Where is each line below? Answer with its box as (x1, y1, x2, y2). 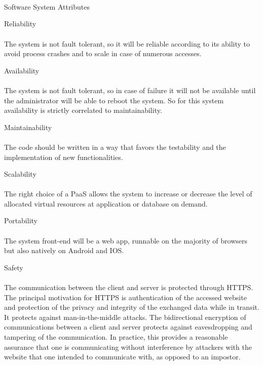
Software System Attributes (4, 1, 90, 12)
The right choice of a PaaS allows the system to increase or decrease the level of (4, 188, 252, 199)
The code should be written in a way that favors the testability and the (4, 141, 226, 152)
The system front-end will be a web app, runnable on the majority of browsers (4, 235, 248, 246)
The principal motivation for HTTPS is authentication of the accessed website (4, 292, 247, 302)
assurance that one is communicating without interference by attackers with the (4, 341, 252, 352)
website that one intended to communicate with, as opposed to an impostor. (4, 351, 241, 362)
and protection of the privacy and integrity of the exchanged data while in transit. (4, 302, 259, 312)
